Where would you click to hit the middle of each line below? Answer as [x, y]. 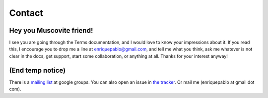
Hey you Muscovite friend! [51, 30]
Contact [26, 13]
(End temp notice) [37, 70]
